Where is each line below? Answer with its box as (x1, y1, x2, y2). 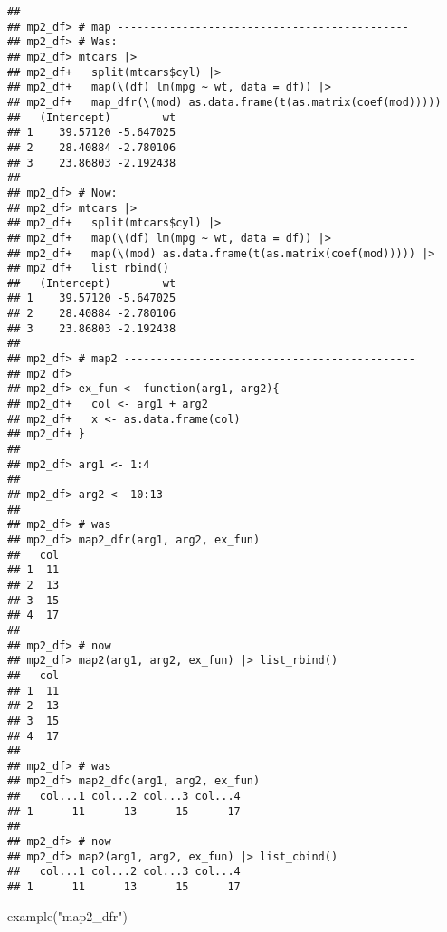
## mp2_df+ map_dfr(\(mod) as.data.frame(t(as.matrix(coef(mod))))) (7, 95, 442, 109)
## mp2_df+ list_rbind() (7, 262, 169, 275)
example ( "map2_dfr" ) (7, 906, 128, 925)
